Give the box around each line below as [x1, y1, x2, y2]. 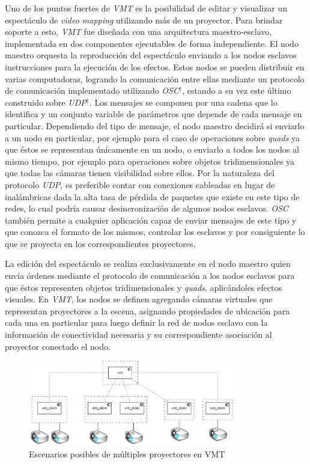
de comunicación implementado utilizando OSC [5, 84, 179, 97]
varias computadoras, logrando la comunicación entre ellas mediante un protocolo [5, 72, 305, 85]
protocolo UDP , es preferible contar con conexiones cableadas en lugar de [5, 178, 275, 191]
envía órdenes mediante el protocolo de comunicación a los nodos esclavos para [5, 269, 295, 282]
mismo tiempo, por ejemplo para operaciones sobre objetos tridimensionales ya [5, 154, 295, 167]
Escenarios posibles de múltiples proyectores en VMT [29, 447, 225, 460]
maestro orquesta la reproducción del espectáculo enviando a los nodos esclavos [5, 49, 297, 61]
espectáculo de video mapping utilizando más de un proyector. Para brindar [5, 13, 283, 26]
